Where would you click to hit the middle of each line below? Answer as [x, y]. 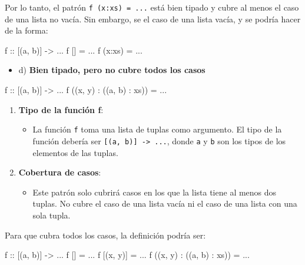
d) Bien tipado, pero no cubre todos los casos [112, 70]
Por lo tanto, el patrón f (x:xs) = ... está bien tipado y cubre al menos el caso [152, 7]
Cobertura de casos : [60, 172]
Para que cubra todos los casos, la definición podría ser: [105, 235]
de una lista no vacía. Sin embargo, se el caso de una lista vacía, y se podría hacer [153, 19]
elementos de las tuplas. [75, 152]
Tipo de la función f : [61, 109]
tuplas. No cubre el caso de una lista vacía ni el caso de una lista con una [165, 203]
